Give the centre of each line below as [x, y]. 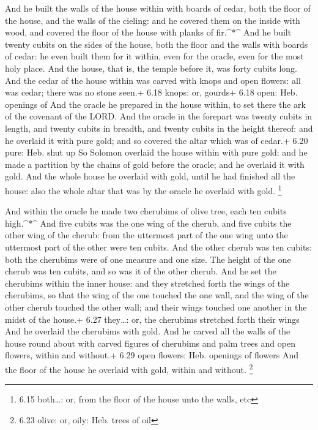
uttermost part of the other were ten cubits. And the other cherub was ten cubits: [158, 247]
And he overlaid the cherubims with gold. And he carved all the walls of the [148, 331]
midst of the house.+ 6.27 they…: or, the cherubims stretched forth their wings [152, 319]
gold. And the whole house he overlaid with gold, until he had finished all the [150, 176]
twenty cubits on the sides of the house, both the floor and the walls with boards [157, 44]
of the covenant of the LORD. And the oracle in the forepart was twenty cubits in [159, 116]
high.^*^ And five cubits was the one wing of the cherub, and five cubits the [148, 223]
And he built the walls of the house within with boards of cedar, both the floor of [158, 8]
